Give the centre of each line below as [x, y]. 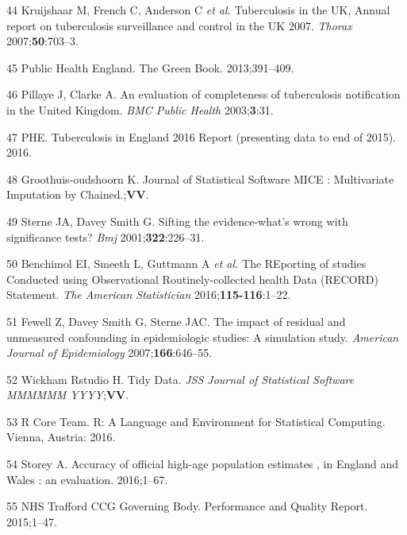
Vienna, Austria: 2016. [61, 437]
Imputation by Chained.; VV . [78, 194]
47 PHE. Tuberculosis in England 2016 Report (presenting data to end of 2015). [202, 136]
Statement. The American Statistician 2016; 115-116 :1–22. [149, 295]
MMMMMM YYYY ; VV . [68, 395]
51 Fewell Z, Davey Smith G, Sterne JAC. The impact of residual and [176, 321]
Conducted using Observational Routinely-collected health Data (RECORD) [192, 279]
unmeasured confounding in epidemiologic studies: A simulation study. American [203, 337]
